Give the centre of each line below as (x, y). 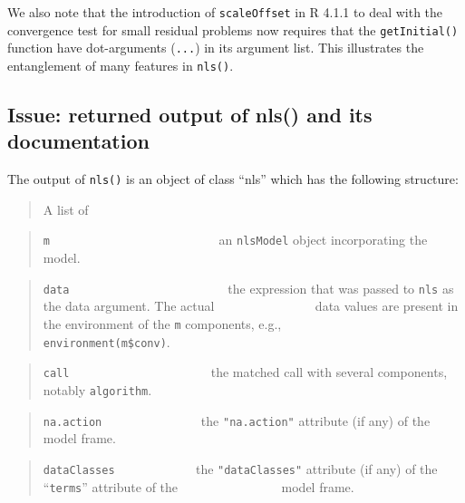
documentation (78, 141)
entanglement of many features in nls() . (121, 65)
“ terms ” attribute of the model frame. (199, 486)
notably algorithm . (97, 389)
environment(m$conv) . (107, 341)
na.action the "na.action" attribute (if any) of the (237, 420)
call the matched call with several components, (245, 372)
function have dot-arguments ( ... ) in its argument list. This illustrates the (216, 48)
